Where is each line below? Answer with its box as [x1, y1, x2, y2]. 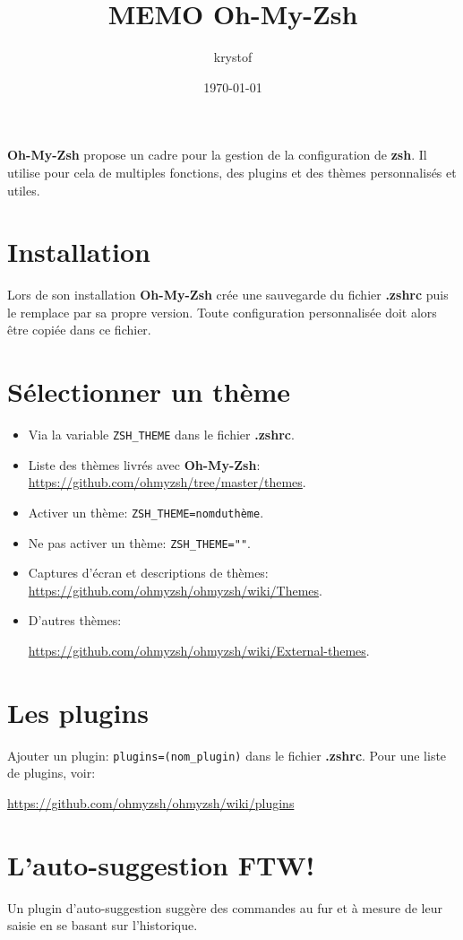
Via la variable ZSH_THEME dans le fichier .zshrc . [28, 425, 295, 444]
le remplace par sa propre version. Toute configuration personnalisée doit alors [7, 302, 437, 321]
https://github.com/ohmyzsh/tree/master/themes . [28, 473, 306, 492]
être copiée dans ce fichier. [7, 320, 151, 339]
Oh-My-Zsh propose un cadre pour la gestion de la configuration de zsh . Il [7, 145, 427, 164]
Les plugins [7, 693, 149, 730]
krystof [213, 48, 253, 66]
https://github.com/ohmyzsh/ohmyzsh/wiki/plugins [7, 794, 295, 813]
